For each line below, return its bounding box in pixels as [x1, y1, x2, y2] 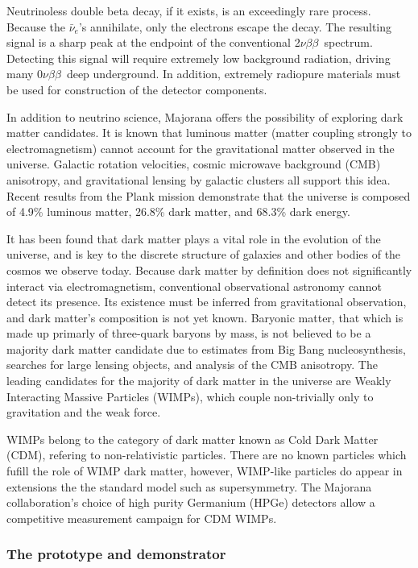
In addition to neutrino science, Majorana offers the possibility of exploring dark [6, 108, 404, 125]
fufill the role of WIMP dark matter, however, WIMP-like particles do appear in [6, 462, 403, 479]
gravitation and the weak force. [6, 404, 161, 421]
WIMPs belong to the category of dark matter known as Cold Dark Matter [6, 430, 379, 447]
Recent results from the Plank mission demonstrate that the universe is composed [6, 187, 411, 204]
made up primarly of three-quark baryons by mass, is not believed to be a [6, 325, 371, 342]
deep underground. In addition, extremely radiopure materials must [66, 65, 401, 82]
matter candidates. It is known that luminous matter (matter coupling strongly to [6, 124, 412, 141]
